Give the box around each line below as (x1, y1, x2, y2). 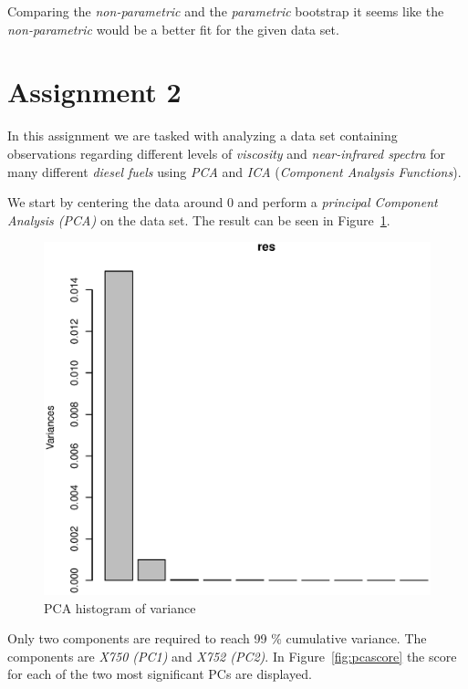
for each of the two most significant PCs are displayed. (7, 664, 312, 684)
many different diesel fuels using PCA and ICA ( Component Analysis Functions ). (7, 162, 462, 181)
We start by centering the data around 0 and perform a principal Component (7, 193, 438, 212)
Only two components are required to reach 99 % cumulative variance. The (7, 629, 427, 648)
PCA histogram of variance (44, 598, 196, 617)
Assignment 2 (7, 73, 182, 110)
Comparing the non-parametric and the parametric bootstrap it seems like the (7, 2, 444, 20)
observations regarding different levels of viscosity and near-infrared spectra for (7, 143, 445, 162)
